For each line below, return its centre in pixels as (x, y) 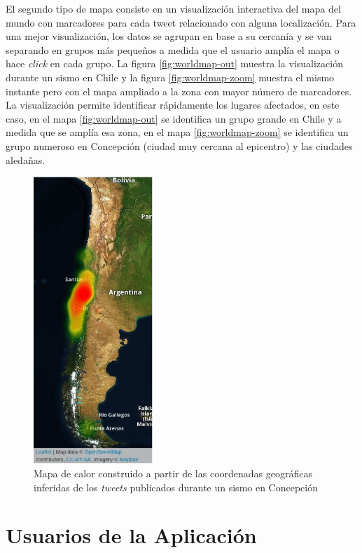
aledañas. (26, 159)
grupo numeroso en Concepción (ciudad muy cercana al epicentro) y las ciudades (179, 145)
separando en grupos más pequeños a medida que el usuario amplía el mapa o (173, 49)
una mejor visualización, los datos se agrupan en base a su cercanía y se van (169, 36)
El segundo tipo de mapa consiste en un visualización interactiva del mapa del (173, 8)
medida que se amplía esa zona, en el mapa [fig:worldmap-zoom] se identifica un (177, 132)
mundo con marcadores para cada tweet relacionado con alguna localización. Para (181, 22)
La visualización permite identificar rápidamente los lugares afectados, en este (173, 105)
